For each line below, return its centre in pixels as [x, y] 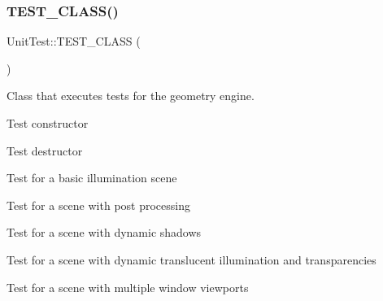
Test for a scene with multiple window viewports [128, 287]
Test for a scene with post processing [98, 205]
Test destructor [45, 150]
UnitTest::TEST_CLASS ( [74, 41]
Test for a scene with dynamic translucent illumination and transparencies [191, 259]
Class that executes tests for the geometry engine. [131, 96]
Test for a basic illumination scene [92, 178]
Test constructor [48, 123]
